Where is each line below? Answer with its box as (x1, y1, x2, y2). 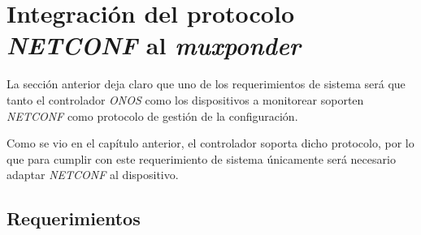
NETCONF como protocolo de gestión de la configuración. (7, 107, 298, 124)
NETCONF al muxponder (7, 28, 301, 62)
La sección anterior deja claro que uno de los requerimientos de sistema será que (7, 75, 406, 92)
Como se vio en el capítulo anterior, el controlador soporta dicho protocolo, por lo (7, 135, 414, 152)
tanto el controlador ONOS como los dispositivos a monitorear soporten (7, 91, 364, 108)
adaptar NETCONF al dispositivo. (7, 166, 179, 183)
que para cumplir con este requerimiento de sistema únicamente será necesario (7, 150, 396, 167)
